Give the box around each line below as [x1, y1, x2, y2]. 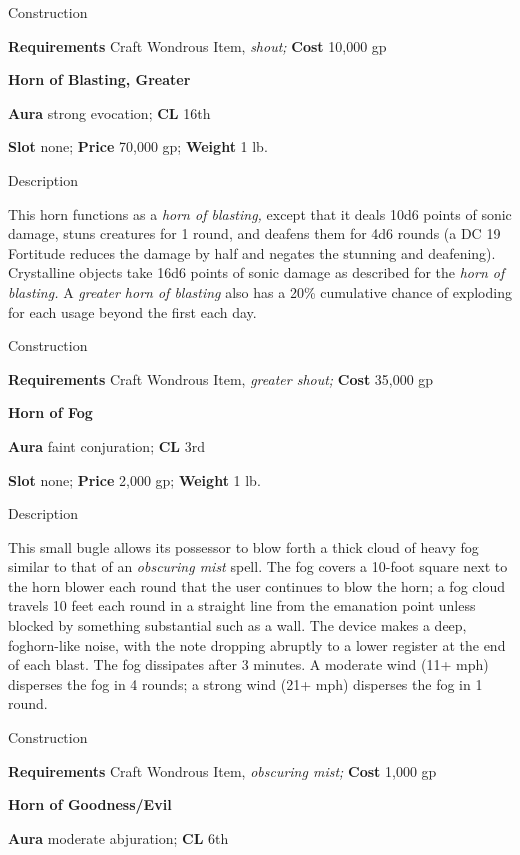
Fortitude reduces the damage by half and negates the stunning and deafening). [8, 242, 496, 263]
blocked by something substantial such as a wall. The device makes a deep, [8, 615, 467, 636]
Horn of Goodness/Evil [8, 794, 172, 815]
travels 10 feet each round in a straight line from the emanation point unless [8, 595, 476, 616]
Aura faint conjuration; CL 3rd [8, 435, 205, 456]
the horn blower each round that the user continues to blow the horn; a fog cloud [8, 575, 505, 596]
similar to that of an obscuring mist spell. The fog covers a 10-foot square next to [8, 556, 508, 577]
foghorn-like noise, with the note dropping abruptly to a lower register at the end [8, 634, 506, 655]
